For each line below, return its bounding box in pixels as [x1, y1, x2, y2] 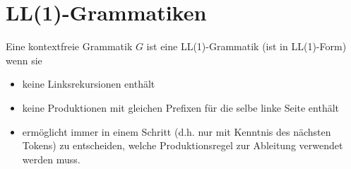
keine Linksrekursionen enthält [22, 76, 155, 91]
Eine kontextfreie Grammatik [6, 39, 133, 54]
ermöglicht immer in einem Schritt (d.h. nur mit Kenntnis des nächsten [22, 124, 331, 139]
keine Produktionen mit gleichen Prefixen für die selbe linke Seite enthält [22, 100, 340, 115]
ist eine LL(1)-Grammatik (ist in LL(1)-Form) [146, 39, 347, 54]
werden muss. [22, 151, 81, 166]
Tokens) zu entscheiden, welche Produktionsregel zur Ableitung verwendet [22, 138, 343, 153]
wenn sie [6, 52, 42, 67]
